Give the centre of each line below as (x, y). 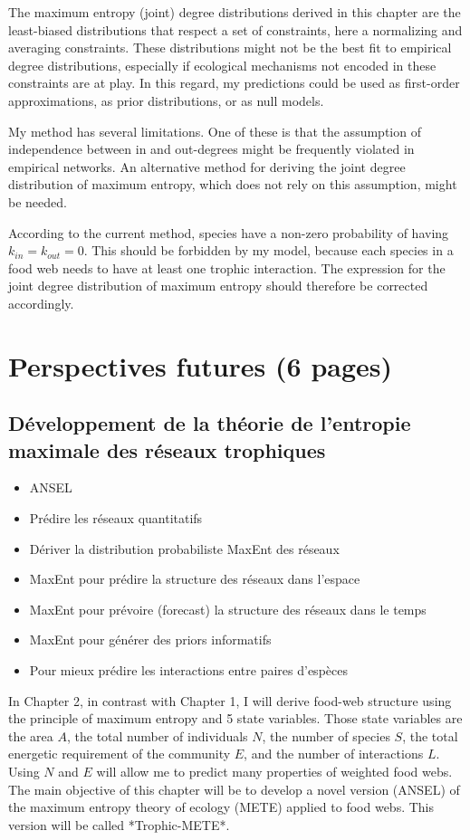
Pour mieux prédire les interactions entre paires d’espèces (188, 670)
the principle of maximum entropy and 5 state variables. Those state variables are (235, 718)
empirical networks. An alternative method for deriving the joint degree (207, 166)
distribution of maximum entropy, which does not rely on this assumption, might (233, 184)
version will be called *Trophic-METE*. (119, 824)
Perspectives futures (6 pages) (201, 365)
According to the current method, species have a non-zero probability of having (229, 232)
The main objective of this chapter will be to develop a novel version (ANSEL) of (234, 789)
